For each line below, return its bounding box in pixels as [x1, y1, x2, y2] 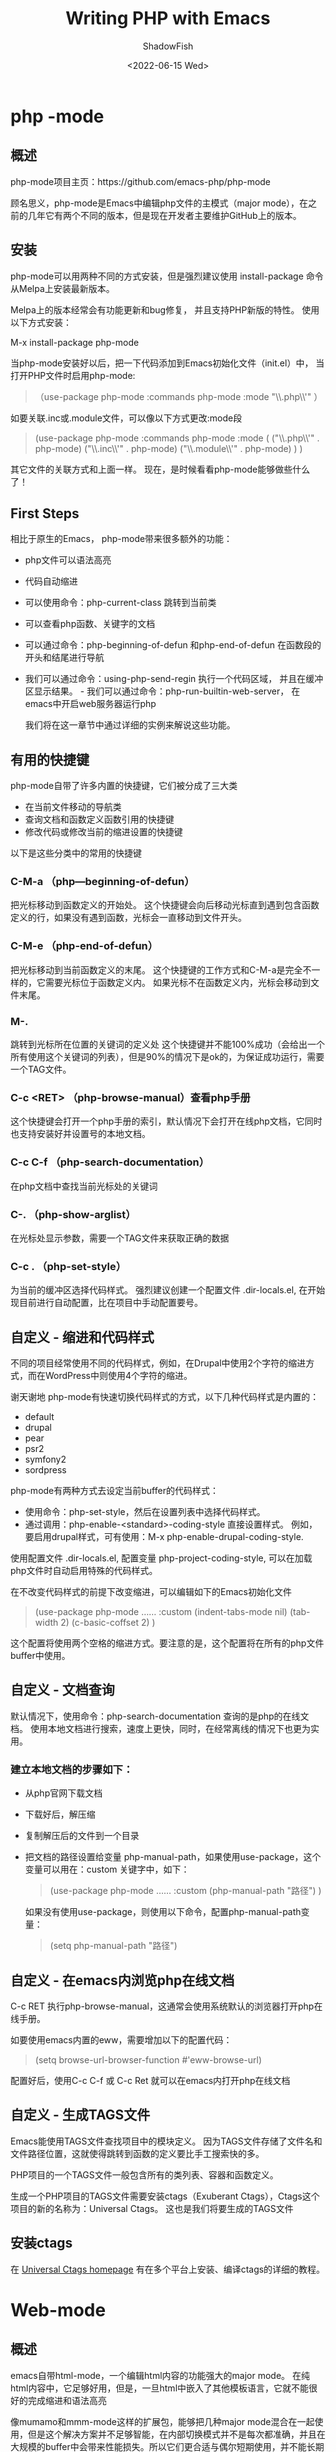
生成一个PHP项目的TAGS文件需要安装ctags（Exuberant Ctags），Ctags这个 [10, 2190, 320, 2202]
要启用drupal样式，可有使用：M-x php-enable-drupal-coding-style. [24, 1531, 304, 1543]
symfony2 [24, 1453, 67, 1466]
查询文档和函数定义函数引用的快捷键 [24, 813, 175, 826]
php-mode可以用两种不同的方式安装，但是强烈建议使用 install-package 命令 [10, 270, 324, 282]
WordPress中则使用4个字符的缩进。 [44, 1370, 193, 1382]
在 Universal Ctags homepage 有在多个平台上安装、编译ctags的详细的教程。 [10, 2263, 326, 2275]
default [24, 1411, 55, 1423]
